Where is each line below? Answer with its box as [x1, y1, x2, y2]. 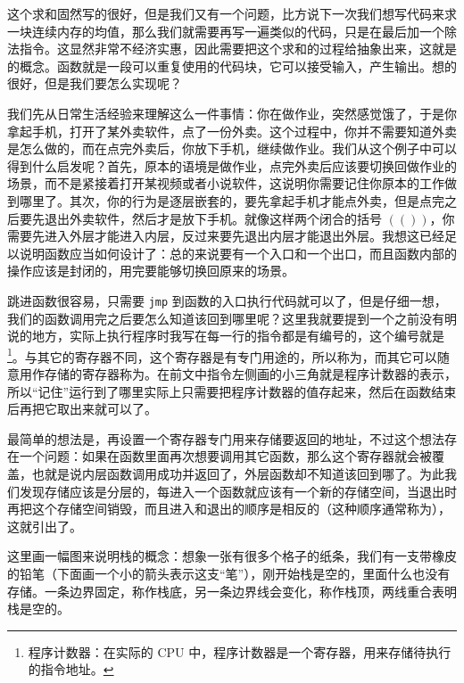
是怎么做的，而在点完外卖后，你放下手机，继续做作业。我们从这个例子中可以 [7, 139, 457, 158]
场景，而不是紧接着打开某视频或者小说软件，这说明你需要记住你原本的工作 [7, 174, 444, 193]
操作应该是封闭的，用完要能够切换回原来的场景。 [7, 261, 294, 280]
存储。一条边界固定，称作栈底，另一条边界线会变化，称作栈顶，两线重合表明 [7, 581, 457, 600]
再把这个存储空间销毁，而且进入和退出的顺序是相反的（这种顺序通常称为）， [7, 499, 451, 518]
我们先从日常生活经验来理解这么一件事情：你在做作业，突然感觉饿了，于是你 [7, 103, 457, 122]
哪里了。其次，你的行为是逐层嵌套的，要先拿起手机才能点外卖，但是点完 [19, 191, 444, 210]
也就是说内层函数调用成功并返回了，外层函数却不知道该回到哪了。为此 [31, 464, 444, 482]
